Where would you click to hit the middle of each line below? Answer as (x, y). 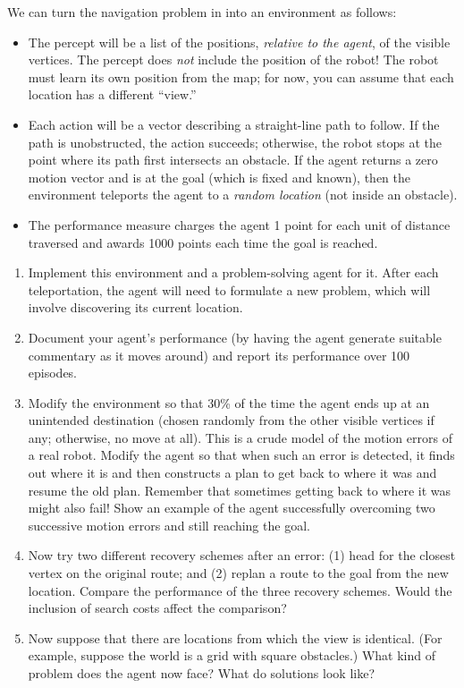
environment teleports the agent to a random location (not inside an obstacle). (243, 195)
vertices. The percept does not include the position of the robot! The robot (233, 59)
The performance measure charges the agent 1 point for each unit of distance (239, 224)
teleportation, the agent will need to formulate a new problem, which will (229, 289)
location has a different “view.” (112, 94)
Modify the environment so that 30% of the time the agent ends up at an (229, 402)
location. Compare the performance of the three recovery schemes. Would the (240, 590)
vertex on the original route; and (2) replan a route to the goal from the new (238, 573)
